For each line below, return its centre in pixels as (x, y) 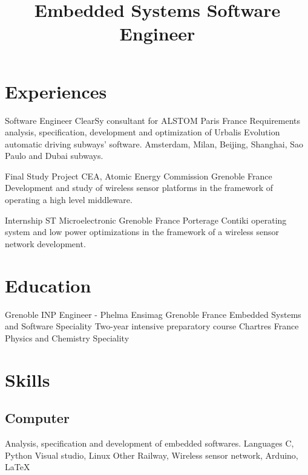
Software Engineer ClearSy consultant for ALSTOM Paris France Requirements (153, 120)
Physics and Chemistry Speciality (67, 338)
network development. (45, 243)
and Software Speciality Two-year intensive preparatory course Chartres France (152, 326)
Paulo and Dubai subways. (54, 156)
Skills (28, 379)
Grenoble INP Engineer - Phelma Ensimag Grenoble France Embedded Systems (153, 314)
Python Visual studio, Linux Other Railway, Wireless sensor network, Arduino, (152, 455)
